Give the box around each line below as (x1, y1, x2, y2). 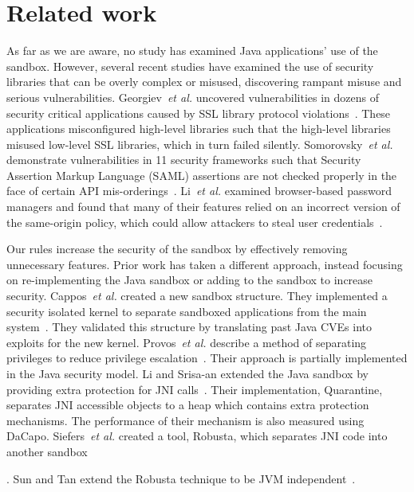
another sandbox (6, 443, 88, 459)
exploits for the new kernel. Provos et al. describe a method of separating (6, 334, 367, 350)
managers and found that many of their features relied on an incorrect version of (6, 198, 400, 215)
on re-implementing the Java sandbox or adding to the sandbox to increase (6, 271, 373, 288)
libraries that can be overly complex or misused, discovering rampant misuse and (6, 73, 402, 90)
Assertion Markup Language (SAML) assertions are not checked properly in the (6, 166, 397, 183)
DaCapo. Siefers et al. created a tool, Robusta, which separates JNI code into (6, 428, 388, 444)
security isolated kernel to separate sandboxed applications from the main (6, 303, 367, 319)
